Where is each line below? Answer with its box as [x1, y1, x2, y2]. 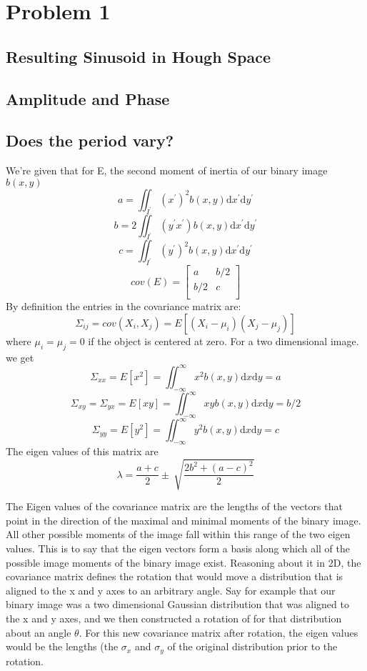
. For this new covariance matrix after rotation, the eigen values [79, 625, 358, 640]
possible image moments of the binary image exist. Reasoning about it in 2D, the [6, 555, 361, 570]
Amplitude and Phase [6, 87, 170, 109]
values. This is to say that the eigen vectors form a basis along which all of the [6, 541, 351, 556]
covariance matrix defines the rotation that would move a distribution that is [6, 569, 343, 584]
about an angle [6, 625, 71, 640]
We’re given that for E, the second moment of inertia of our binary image [6, 163, 328, 178]
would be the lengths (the [6, 639, 119, 654]
